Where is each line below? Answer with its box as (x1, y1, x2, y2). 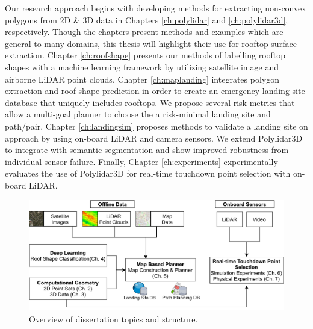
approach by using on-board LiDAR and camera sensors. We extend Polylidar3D (5, 131, 303, 144)
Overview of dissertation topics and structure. (29, 312, 198, 325)
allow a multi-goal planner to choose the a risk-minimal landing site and (5, 108, 271, 121)
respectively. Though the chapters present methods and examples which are (5, 25, 284, 38)
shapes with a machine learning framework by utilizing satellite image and (5, 60, 279, 73)
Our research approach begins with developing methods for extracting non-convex (5, 2, 306, 14)
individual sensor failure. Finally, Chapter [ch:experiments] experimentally (5, 155, 278, 168)
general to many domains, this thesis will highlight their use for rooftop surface (5, 37, 297, 49)
